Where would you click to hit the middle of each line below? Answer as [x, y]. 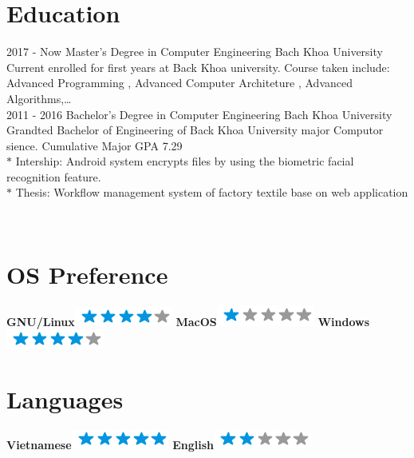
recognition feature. [54, 176]
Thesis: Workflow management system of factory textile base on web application [212, 192]
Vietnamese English [110, 445]
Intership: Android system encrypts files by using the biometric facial [185, 161]
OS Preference [87, 274]
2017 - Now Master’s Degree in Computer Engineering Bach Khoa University [195, 52]
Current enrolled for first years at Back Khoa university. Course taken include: [198, 67]
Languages [65, 399]
